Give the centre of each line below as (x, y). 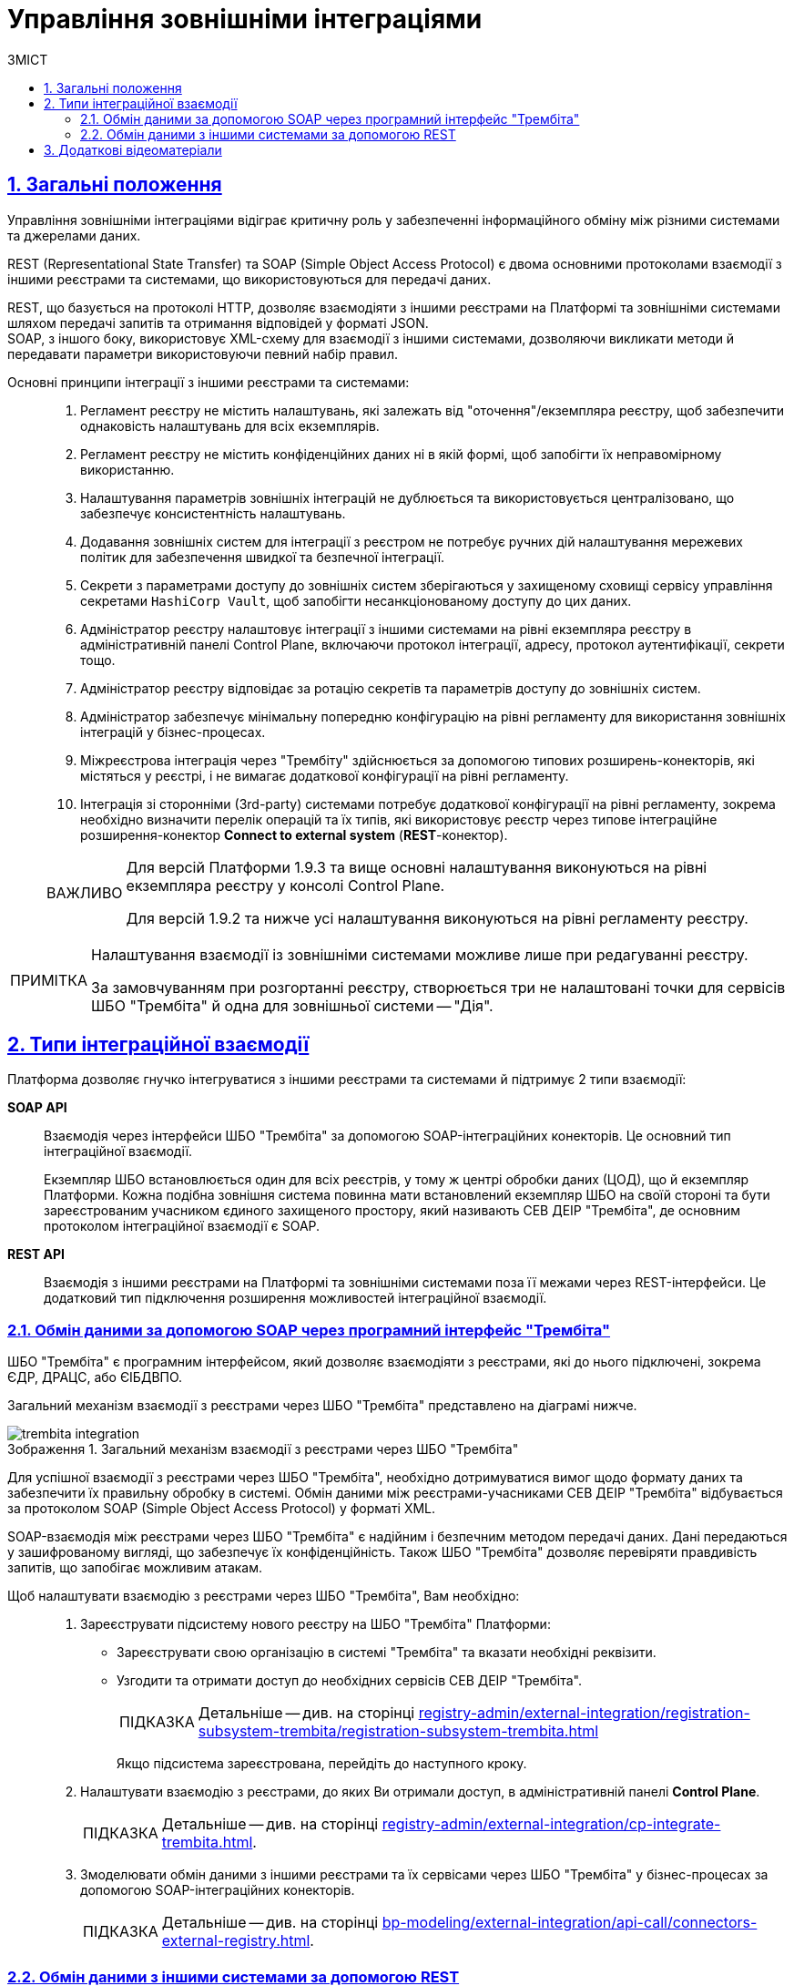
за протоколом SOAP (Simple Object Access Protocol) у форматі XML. (222, 1509)
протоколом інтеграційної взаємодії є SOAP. (182, 1226)
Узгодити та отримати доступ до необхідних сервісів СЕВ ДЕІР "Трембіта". (350, 1681)
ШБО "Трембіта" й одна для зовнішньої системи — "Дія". (292, 1005)
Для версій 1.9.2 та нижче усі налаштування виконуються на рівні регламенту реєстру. (437, 918)
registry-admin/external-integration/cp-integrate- (551, 1824)
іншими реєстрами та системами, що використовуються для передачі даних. (249, 279)
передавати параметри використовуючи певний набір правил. (203, 353)
